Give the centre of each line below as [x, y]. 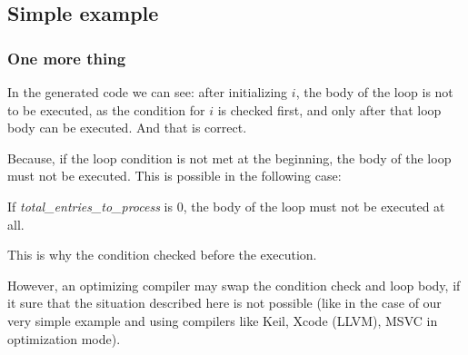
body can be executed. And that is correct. [127, 128]
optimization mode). [64, 338]
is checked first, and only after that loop [329, 109]
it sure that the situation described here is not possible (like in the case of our [224, 303]
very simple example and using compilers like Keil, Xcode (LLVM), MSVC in [223, 320]
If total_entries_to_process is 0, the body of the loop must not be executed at [226, 206]
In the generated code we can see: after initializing [148, 92]
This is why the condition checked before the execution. [162, 255]
